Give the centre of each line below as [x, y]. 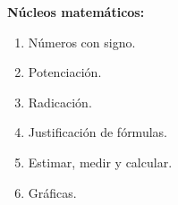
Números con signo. [82, 42]
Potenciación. [65, 72]
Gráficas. [52, 192]
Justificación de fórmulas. [97, 132]
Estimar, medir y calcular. [100, 162]
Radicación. [60, 102]
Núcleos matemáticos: [76, 12]
